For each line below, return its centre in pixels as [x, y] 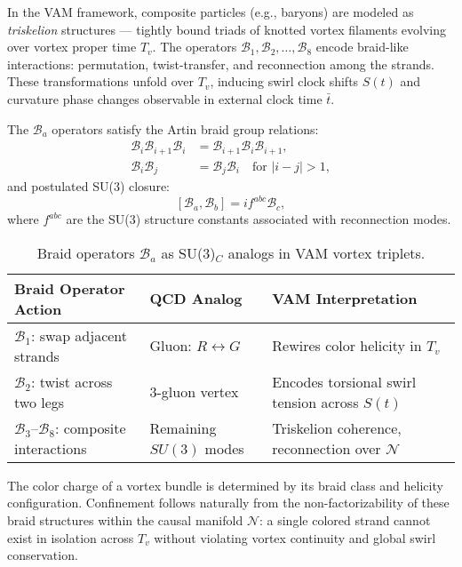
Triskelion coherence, [337, 427]
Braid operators [86, 252]
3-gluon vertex [194, 392]
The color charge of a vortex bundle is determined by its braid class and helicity [225, 485]
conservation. [43, 555]
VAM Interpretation [345, 299]
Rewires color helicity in [347, 346]
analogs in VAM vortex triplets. [327, 252]
